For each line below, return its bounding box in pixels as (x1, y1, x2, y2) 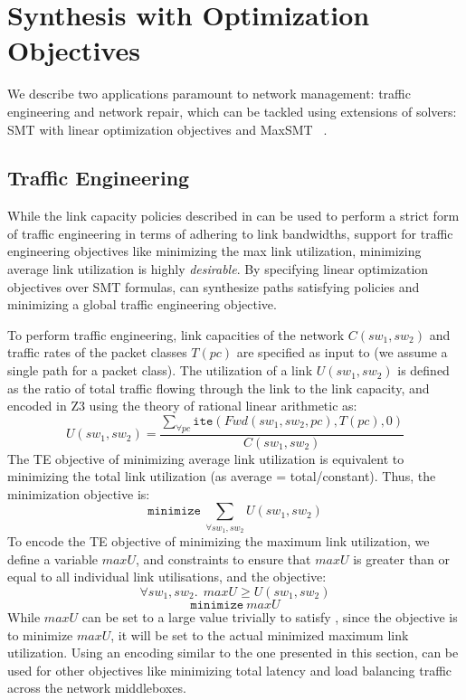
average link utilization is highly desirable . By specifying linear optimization (7, 260, 429, 279)
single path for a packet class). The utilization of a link (7, 361, 313, 380)
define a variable (7, 549, 98, 568)
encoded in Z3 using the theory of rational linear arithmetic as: (7, 396, 357, 415)
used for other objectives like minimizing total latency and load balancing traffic (7, 660, 452, 679)
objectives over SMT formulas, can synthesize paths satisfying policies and (7, 277, 420, 296)
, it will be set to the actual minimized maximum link (110, 625, 409, 644)
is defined (397, 361, 450, 380)
